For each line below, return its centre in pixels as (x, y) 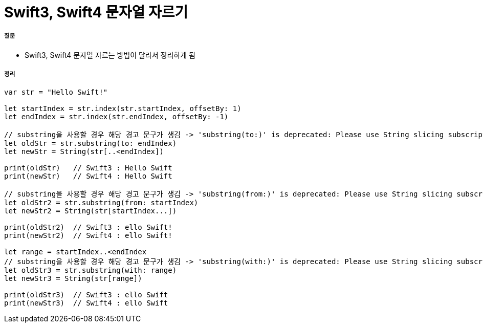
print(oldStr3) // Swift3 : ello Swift (86, 295)
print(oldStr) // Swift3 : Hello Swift (88, 168)
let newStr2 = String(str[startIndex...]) (91, 211)
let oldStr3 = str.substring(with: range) (91, 270)
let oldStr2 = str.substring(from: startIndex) (101, 202)
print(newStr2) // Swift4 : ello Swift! (88, 235)
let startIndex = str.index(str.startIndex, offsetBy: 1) (123, 108)
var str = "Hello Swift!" (56, 92)
